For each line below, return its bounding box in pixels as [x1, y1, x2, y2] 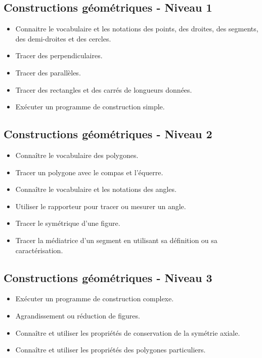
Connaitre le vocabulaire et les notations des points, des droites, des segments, [15, 23, 258, 34]
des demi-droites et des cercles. [15, 33, 111, 44]
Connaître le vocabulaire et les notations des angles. [15, 184, 177, 194]
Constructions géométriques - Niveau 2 [4, 126, 212, 142]
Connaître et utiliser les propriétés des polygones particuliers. [15, 344, 206, 355]
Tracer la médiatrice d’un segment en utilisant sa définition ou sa [15, 234, 217, 245]
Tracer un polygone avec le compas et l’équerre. [15, 167, 163, 177]
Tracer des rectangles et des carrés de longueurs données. [15, 84, 192, 95]
